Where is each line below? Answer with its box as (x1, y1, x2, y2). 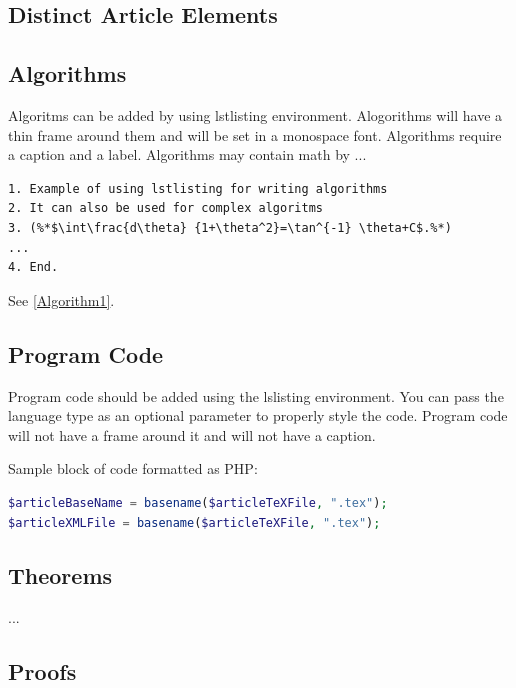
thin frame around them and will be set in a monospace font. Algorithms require (8, 124, 502, 145)
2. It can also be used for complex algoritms (8, 201, 323, 216)
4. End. (8, 260, 59, 275)
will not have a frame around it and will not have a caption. (8, 424, 376, 445)
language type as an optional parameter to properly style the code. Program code (8, 405, 508, 426)
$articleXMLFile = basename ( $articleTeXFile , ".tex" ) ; (8, 515, 381, 530)
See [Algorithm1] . (8, 289, 115, 310)
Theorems (8, 560, 113, 591)
